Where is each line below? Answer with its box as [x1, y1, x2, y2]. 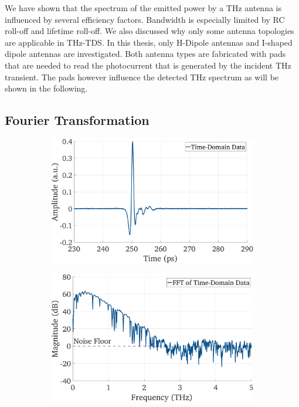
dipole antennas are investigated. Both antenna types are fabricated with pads [5, 48, 286, 60]
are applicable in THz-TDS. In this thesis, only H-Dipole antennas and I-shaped [5, 36, 293, 48]
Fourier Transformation [5, 111, 149, 129]
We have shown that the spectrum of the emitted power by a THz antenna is [5, 2, 281, 13]
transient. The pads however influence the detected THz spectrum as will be [5, 70, 279, 83]
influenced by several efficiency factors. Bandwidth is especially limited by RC [5, 13, 285, 25]
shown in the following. [5, 82, 88, 94]
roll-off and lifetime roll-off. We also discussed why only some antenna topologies [5, 25, 294, 37]
